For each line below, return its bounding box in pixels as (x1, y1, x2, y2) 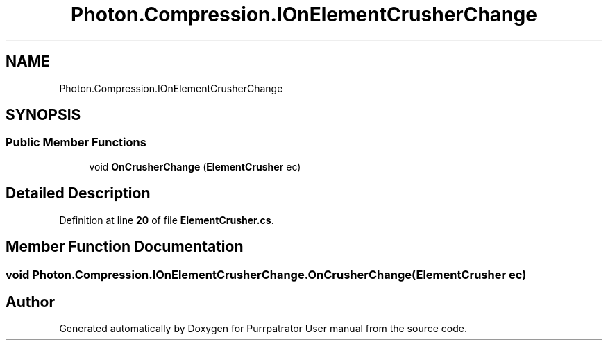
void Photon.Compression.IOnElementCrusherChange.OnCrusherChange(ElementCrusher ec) (6, 267, 527, 282)
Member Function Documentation (6, 238, 244, 256)
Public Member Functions (6, 135, 146, 150)
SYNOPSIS (6, 106, 81, 124)
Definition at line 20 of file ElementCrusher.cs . (59, 214, 274, 226)
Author (6, 293, 55, 311)
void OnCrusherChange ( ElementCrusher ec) (89, 160, 301, 173)
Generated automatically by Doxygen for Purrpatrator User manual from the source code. (59, 322, 467, 335)
